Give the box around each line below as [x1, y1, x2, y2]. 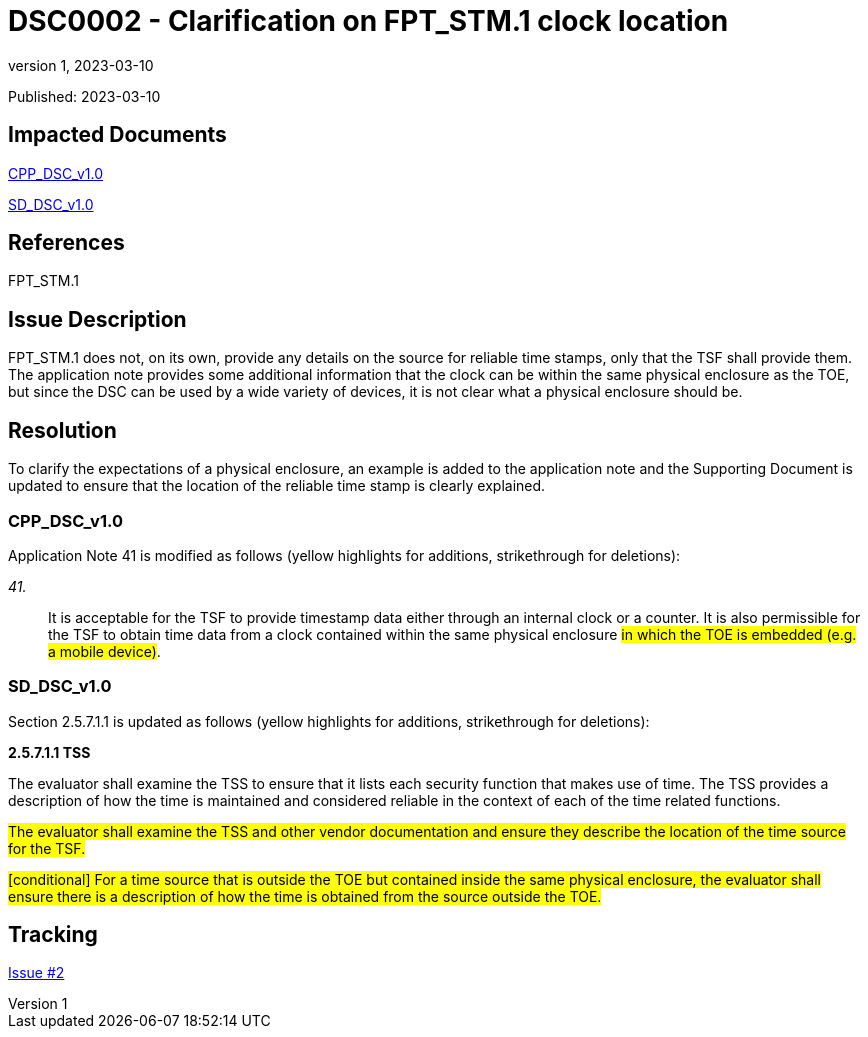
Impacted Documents [8, 122, 227, 148]
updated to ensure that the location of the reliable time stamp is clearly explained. [8, 477, 546, 495]
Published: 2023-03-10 [8, 87, 161, 105]
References [8, 230, 125, 256]
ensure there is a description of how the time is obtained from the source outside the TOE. [8, 887, 602, 905]
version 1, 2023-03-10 [8, 56, 154, 74]
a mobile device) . [48, 642, 161, 660]
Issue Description [8, 306, 187, 332]
